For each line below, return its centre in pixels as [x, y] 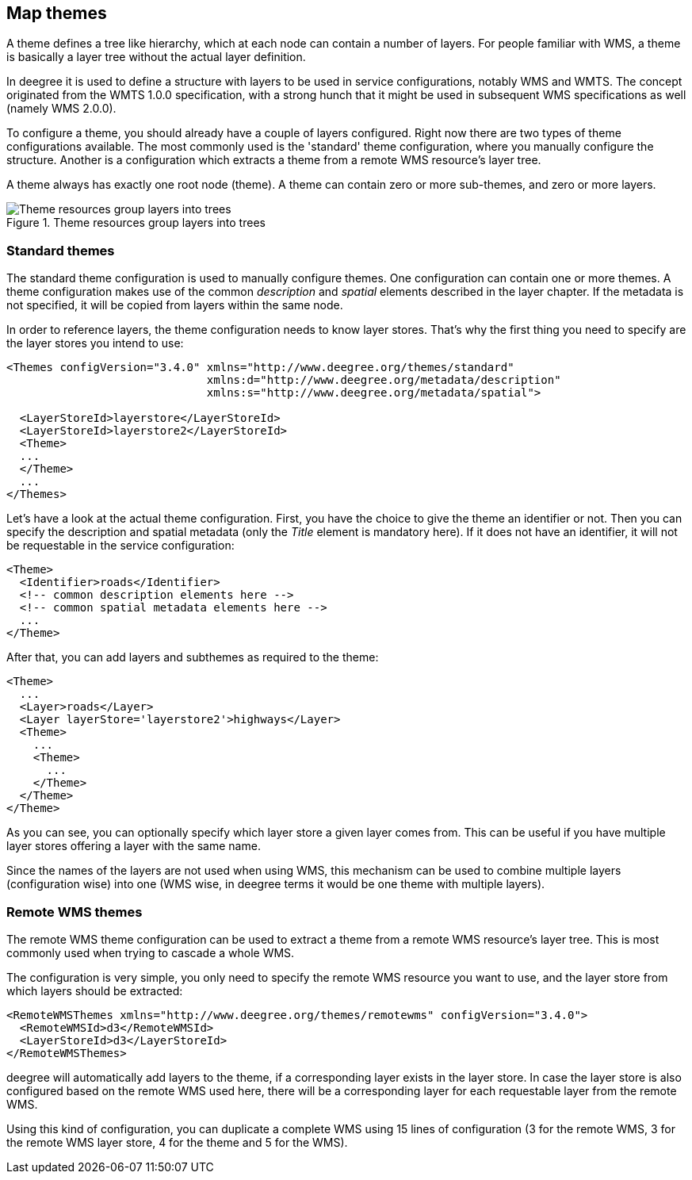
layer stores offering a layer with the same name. [134, 846]
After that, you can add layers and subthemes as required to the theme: [193, 657]
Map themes [57, 13]
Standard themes [61, 250]
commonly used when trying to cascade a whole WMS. [151, 952]
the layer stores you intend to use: [95, 343]
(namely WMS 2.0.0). [61, 109]
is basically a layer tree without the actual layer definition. [156, 57]
